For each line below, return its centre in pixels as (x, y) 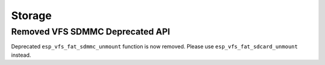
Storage (32, 16)
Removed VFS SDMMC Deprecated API (91, 32)
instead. (21, 55)
